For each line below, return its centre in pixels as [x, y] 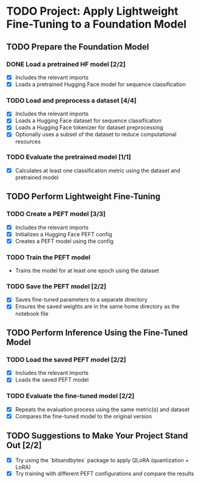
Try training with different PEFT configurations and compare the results [105, 473]
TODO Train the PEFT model [48, 257]
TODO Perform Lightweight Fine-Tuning [83, 197]
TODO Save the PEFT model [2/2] [56, 286]
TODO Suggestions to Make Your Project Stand [97, 436]
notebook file [32, 313]
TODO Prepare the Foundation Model [78, 47]
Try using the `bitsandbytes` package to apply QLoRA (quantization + [102, 460]
